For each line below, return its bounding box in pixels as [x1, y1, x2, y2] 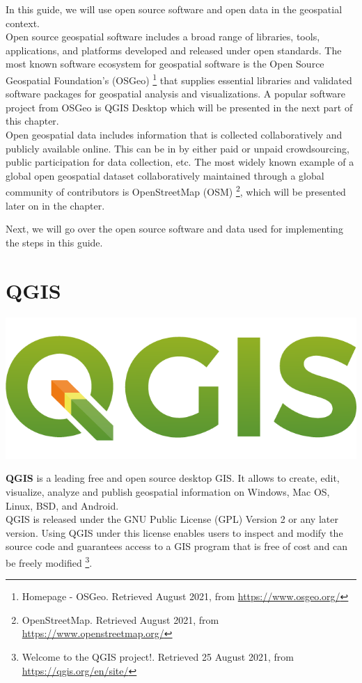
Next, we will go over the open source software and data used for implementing [6, 221, 343, 236]
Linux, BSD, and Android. [6, 498, 119, 512]
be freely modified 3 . [6, 554, 93, 570]
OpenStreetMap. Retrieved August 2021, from [22, 612, 219, 627]
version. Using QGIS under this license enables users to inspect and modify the [6, 525, 343, 540]
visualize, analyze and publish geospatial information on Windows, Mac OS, [6, 485, 330, 499]
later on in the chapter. [6, 198, 105, 212]
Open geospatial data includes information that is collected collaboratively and [6, 127, 343, 141]
